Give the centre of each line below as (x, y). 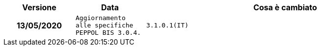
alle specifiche (104, 25)
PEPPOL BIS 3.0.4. (108, 33)
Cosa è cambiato (285, 7)
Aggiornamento (100, 18)
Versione (39, 7)
